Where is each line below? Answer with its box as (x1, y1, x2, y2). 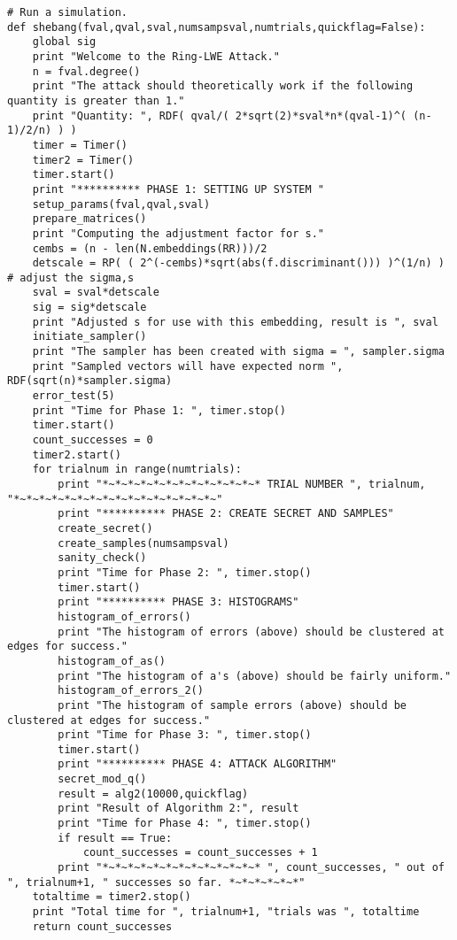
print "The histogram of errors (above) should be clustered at (58, 625, 445, 638)
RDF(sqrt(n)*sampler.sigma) (7, 374, 173, 388)
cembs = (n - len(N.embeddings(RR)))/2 (32, 242, 267, 255)
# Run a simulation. (7, 6, 128, 19)
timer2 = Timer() (32, 153, 135, 166)
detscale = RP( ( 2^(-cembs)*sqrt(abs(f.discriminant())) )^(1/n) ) (32, 257, 445, 270)
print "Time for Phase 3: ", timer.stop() (58, 728, 312, 742)
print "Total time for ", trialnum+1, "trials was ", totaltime (32, 905, 420, 919)
